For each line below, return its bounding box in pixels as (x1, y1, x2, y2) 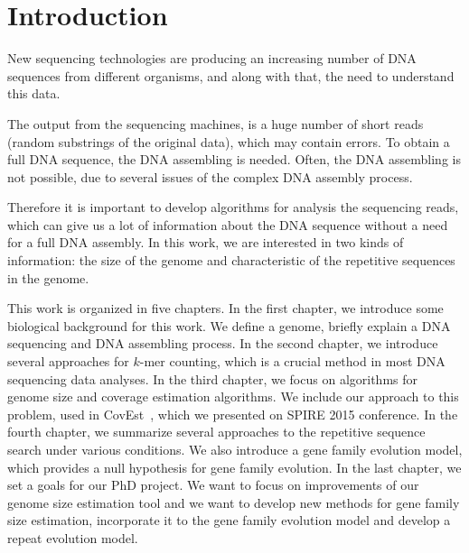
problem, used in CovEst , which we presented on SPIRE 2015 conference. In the (7, 404, 458, 423)
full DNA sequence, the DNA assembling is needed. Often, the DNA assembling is (7, 150, 461, 169)
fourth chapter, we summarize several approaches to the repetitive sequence (7, 422, 426, 441)
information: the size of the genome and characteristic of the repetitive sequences (7, 251, 455, 270)
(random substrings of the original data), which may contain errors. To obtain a (7, 132, 450, 151)
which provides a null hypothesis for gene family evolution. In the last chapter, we (7, 457, 462, 476)
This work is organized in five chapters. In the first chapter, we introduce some (7, 299, 444, 318)
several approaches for (7, 352, 129, 371)
